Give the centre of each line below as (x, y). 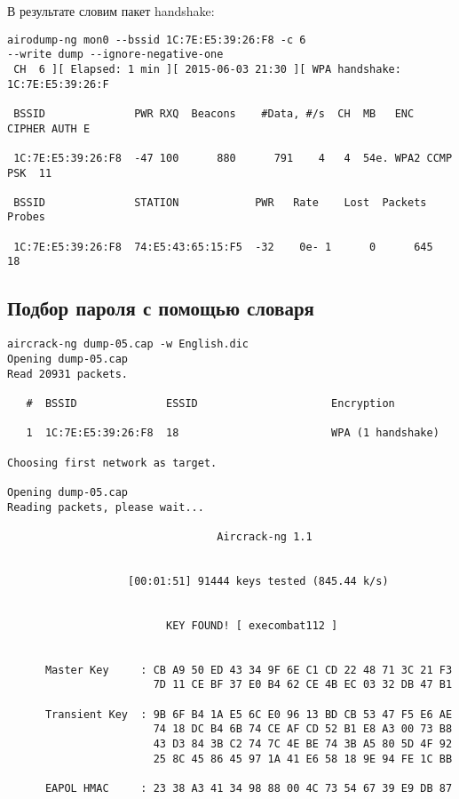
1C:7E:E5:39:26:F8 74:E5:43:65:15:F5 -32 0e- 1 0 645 (223, 247)
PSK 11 (30, 173)
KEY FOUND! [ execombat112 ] (252, 625)
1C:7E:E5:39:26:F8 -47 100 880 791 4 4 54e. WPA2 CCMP (233, 158)
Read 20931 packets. (68, 374)
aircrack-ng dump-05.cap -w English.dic (128, 344)
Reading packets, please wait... (106, 507)
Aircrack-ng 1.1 (265, 536)
